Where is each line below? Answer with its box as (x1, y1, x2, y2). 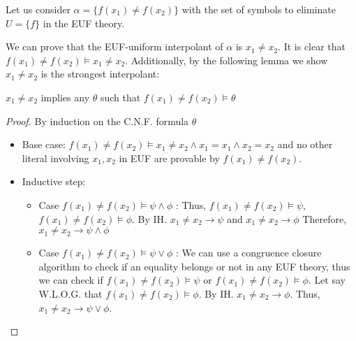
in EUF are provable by (119, 150, 220, 165)
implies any (40, 89, 90, 104)
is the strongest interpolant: (40, 66, 160, 81)
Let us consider (6, 2, 71, 16)
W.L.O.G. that (38, 286, 103, 300)
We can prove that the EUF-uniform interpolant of (6, 39, 223, 54)
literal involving (22, 150, 89, 165)
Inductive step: (22, 174, 86, 189)
